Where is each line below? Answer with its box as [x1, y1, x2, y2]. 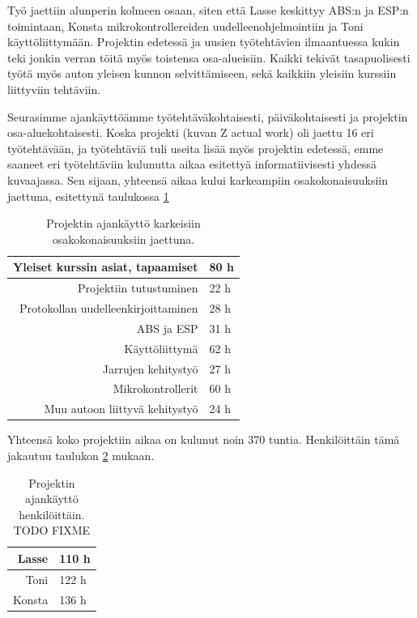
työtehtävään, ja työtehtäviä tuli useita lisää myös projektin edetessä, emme [7, 139, 384, 156]
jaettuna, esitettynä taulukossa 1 [7, 187, 169, 204]
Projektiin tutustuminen [77, 279, 198, 296]
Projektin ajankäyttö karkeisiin [46, 215, 201, 232]
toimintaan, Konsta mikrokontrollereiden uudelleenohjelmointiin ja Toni [7, 17, 364, 34]
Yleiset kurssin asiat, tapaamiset [13, 258, 198, 275]
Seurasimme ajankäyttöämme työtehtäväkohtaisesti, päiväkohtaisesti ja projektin [7, 108, 408, 125]
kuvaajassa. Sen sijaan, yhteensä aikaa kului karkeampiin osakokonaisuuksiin [7, 171, 389, 188]
